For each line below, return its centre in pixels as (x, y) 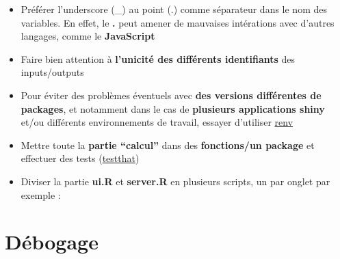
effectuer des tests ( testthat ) (80, 158)
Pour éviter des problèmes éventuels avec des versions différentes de (171, 95)
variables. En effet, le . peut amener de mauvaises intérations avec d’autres (178, 22)
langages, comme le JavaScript (88, 36)
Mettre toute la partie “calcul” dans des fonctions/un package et (168, 145)
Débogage (52, 242)
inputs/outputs (52, 72)
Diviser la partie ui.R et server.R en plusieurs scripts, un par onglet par (175, 181)
